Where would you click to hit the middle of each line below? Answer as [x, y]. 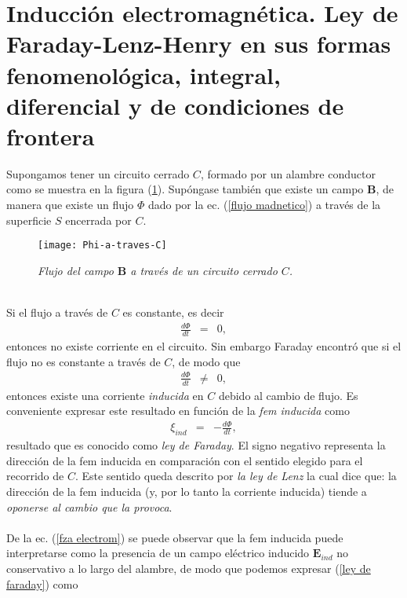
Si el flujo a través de [57, 312]
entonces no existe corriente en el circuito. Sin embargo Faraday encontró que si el [204, 346]
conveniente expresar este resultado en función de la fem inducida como [178, 411]
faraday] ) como [42, 583]
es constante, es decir [173, 312]
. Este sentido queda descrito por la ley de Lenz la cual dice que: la [236, 476]
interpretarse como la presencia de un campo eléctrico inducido [158, 553]
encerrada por [98, 220]
